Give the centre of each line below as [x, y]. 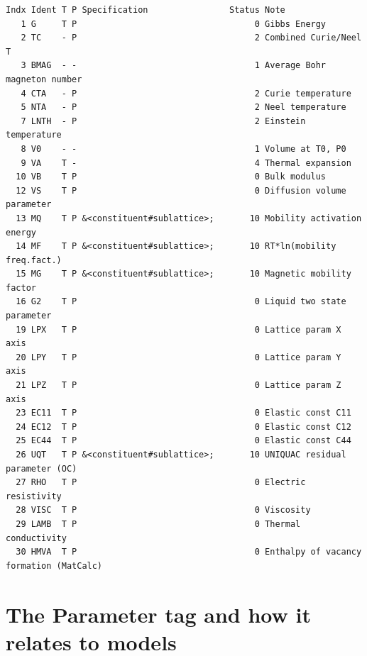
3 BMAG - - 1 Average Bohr [174, 66]
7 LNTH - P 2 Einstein [163, 121]
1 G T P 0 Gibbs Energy [174, 24]
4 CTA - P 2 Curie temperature [186, 93]
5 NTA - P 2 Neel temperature [183, 107]
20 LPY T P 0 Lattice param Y [179, 357]
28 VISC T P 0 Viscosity [163, 510]
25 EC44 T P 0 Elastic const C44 [183, 441]
